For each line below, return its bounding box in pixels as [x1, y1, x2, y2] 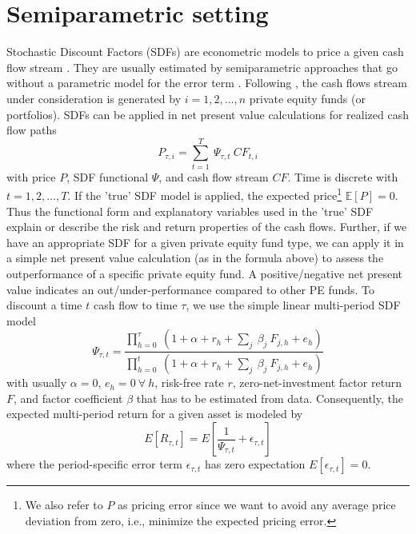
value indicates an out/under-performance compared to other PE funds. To [6, 281, 375, 297]
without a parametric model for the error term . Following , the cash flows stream [6, 74, 407, 91]
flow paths [6, 122, 57, 138]
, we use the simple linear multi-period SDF [186, 297, 401, 313]
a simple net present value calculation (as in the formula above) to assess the [6, 249, 384, 266]
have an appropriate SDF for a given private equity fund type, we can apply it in [6, 233, 404, 250]
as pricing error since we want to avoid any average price [118, 496, 396, 513]
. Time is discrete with [287, 168, 398, 185]
